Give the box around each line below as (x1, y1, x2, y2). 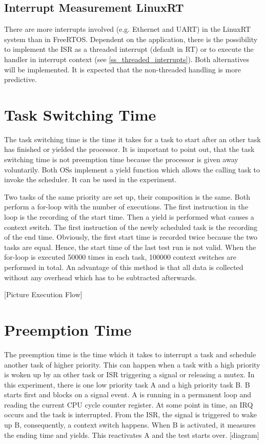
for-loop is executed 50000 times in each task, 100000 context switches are (4, 252, 237, 262)
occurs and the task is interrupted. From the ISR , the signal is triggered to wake (4, 409, 257, 420)
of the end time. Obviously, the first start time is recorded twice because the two (4, 231, 257, 242)
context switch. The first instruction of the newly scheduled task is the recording (4, 221, 258, 232)
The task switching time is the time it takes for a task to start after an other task (4, 133, 261, 144)
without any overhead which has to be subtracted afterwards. (4, 272, 197, 282)
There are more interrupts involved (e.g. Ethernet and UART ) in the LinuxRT (4, 24, 251, 34)
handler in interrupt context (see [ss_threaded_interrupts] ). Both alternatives (4, 53, 250, 64)
